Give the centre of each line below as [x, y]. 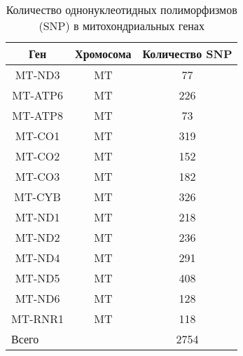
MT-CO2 [37, 156]
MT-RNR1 [38, 319]
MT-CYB [37, 197]
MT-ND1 [37, 217]
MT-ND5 [37, 278]
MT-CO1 [37, 136]
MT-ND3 [37, 75]
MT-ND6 [37, 298]
